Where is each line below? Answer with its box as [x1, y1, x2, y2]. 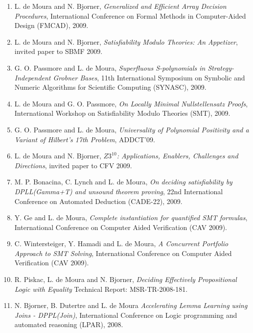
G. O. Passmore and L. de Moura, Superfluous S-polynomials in [14, 62, 206, 73]
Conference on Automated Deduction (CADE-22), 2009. [14, 196, 183, 206]
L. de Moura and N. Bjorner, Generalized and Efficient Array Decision [14, 1, 227, 11]
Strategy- [207, 62, 234, 73]
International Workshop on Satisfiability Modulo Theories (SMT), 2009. [14, 108, 230, 118]
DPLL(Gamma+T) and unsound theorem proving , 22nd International [14, 186, 223, 196]
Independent [14, 72, 51, 82]
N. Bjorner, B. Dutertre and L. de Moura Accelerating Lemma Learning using [14, 300, 248, 310]
